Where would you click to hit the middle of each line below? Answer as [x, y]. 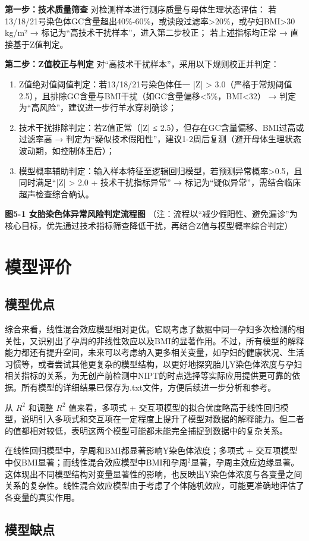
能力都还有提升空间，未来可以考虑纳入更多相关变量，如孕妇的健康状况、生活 [154, 352]
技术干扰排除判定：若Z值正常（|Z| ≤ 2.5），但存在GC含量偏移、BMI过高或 [161, 127]
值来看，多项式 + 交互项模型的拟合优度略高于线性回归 [174, 407]
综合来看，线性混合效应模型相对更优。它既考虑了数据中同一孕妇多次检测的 [150, 329]
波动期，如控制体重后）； [67, 150]
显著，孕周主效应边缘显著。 [245, 462]
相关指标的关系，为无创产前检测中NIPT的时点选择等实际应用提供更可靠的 [149, 375]
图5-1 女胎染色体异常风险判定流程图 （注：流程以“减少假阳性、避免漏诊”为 [151, 214]
